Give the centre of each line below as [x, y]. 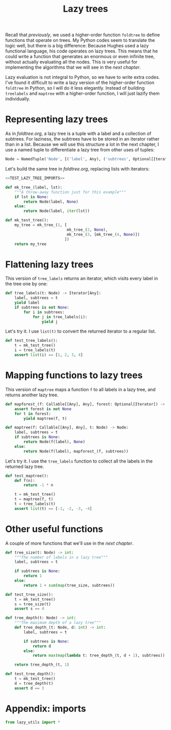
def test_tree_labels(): [32, 341]
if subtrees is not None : [42, 307]
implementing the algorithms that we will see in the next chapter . [73, 67]
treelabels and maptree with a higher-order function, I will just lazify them [82, 93]
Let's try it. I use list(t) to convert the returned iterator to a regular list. [81, 331]
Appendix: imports [46, 708]
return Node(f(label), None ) [54, 442]
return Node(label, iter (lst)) [57, 211]
